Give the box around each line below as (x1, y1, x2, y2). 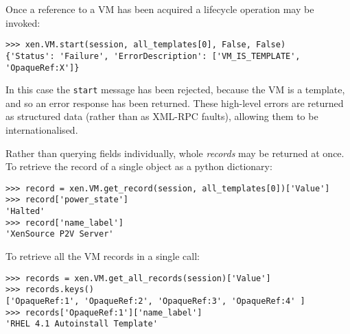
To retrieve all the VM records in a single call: (5, 249, 200, 263)
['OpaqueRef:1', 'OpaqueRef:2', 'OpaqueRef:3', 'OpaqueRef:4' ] (5, 296, 305, 306)
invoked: (5, 15, 40, 29)
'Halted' (5, 206, 45, 217)
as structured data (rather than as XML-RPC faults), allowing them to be (5, 109, 318, 123)
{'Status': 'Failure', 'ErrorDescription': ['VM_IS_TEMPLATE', (5, 51, 301, 61)
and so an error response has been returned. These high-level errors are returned (5, 95, 344, 110)
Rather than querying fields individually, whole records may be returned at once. (5, 145, 345, 160)
